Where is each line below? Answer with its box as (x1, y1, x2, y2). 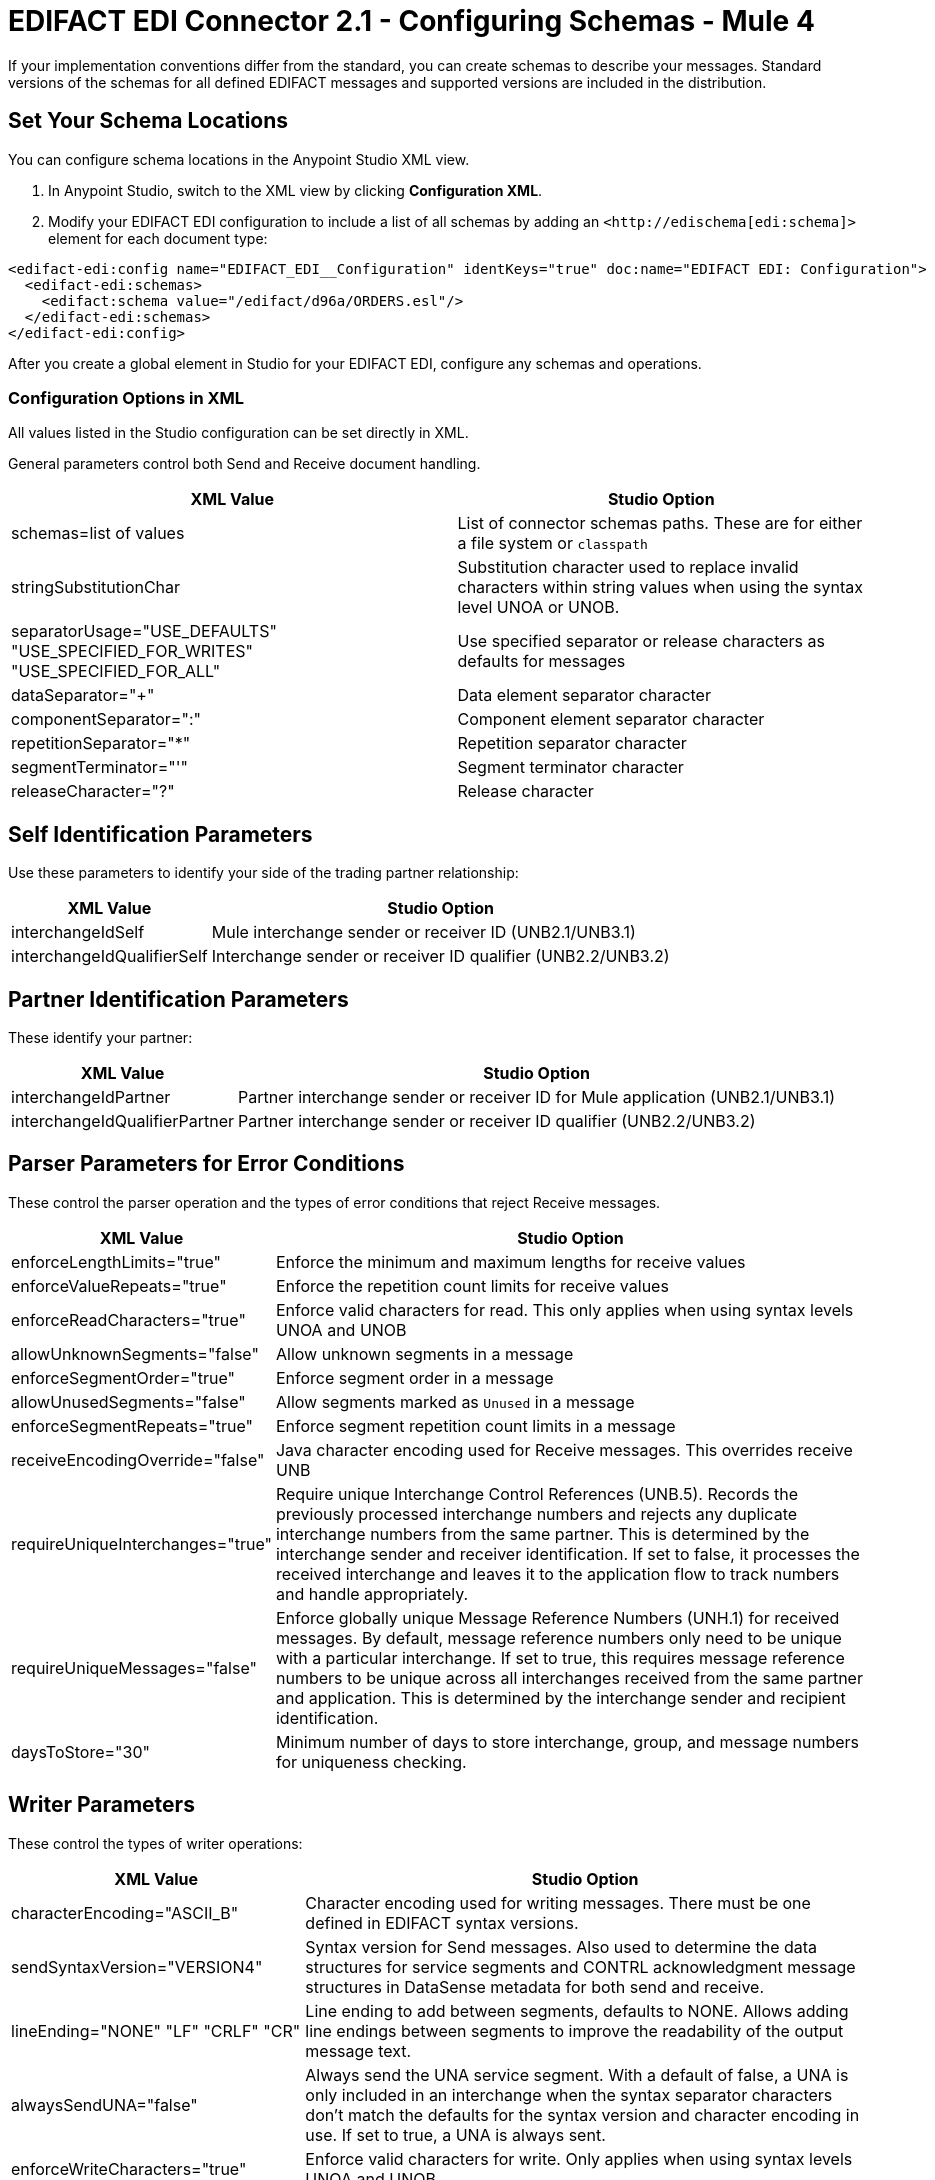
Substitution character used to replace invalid (457, 557, 799, 578)
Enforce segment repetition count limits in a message (275, 1415, 676, 1436)
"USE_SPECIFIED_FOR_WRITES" (11, 641, 254, 662)
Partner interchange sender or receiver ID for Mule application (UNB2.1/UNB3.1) (238, 1087, 836, 1108)
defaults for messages (457, 651, 626, 672)
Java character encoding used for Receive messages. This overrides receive (275, 1439, 853, 1460)
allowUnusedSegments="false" (11, 1391, 246, 1412)
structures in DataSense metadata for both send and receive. (305, 1976, 765, 1997)
